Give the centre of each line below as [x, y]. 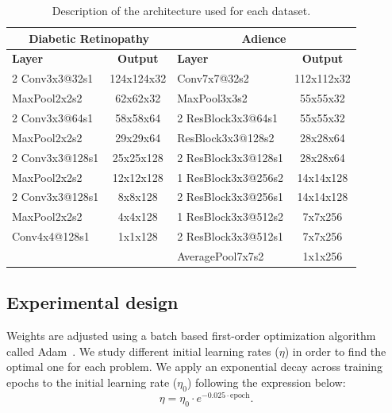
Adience [264, 38]
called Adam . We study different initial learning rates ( [143, 351]
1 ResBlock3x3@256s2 [231, 177]
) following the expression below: [266, 382]
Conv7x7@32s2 [213, 78]
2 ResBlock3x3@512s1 [231, 236]
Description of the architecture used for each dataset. [181, 10]
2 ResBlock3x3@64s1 [228, 117]
